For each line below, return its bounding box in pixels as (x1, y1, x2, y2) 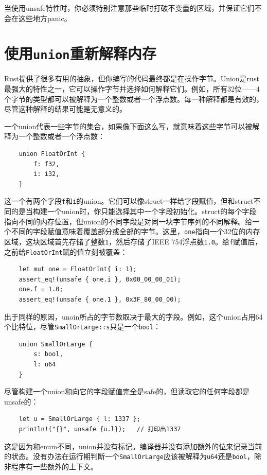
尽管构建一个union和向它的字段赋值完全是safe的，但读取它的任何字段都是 (4, 386, 250, 397)
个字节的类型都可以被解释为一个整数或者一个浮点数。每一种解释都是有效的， (4, 93, 263, 104)
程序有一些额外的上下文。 (11, 461, 98, 471)
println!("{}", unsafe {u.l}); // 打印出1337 (19, 425, 181, 433)
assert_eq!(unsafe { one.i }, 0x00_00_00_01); (19, 275, 181, 283)
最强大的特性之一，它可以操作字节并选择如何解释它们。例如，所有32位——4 (4, 83, 260, 94)
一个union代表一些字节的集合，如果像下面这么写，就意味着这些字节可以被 (4, 120, 253, 131)
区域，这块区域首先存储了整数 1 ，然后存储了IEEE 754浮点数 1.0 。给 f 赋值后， (4, 236, 262, 247)
